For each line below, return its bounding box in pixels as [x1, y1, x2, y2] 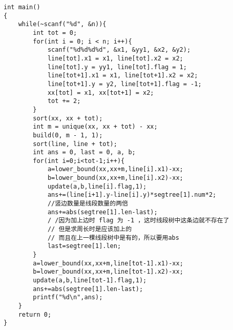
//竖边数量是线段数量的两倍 [47, 200, 128, 208]
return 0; [18, 311, 52, 318]
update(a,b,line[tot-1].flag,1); [33, 277, 147, 284]
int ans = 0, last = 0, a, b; [33, 149, 136, 156]
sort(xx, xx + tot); [33, 114, 103, 122]
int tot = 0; [33, 29, 77, 36]
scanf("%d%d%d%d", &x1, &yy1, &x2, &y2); [47, 46, 191, 54]
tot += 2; [47, 97, 81, 105]
